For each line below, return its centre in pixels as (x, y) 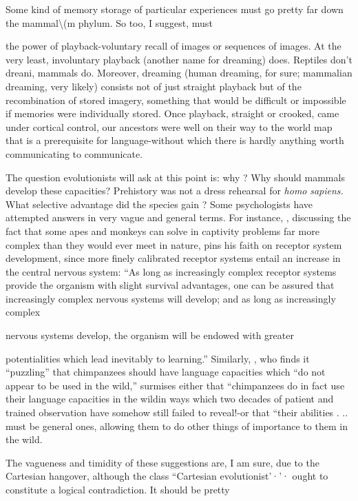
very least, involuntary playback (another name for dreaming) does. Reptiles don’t (179, 59)
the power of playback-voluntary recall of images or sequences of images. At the (173, 46)
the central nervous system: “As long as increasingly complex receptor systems (171, 271)
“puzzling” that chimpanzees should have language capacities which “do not (166, 372)
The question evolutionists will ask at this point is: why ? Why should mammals (175, 177)
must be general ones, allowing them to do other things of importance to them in (177, 426)
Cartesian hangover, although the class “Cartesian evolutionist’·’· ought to (167, 476)
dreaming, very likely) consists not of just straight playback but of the (154, 86)
